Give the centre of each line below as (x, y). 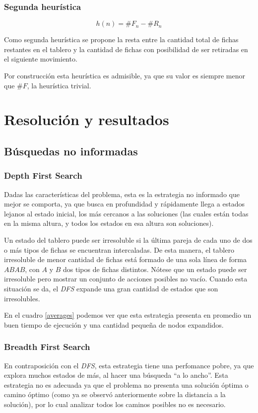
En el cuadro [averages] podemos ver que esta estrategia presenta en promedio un (128, 315)
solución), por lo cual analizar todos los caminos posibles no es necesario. (115, 404)
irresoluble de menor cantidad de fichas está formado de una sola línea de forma (125, 259)
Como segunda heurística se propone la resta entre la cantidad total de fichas (121, 39)
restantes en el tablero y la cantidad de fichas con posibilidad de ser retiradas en (126, 49)
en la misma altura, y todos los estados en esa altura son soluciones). (109, 223)
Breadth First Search (47, 347)
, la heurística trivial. (59, 85)
